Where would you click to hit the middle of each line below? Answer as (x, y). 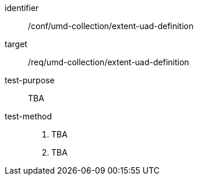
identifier (22, 8)
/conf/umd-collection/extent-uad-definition (111, 26)
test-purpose (30, 80)
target (16, 44)
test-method (28, 116)
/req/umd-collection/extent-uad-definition (109, 62)
